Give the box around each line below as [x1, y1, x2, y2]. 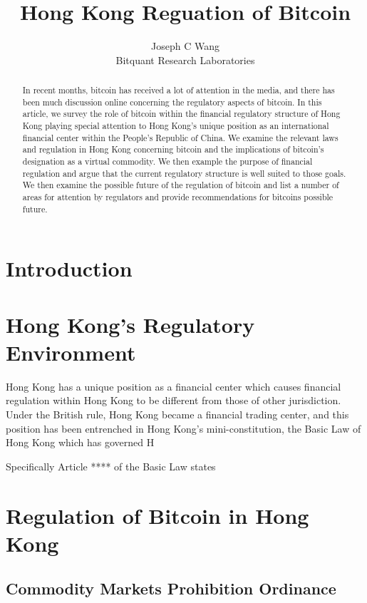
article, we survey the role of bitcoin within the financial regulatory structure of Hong [22, 108, 341, 120]
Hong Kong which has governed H [6, 435, 155, 450]
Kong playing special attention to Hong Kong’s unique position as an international [22, 120, 329, 132]
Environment [6, 337, 136, 366]
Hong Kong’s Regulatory [6, 309, 255, 339]
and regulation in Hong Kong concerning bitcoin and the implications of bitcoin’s [22, 143, 324, 155]
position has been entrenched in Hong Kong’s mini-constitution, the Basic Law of [6, 421, 361, 435]
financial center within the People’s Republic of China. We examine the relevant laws [22, 131, 338, 143]
